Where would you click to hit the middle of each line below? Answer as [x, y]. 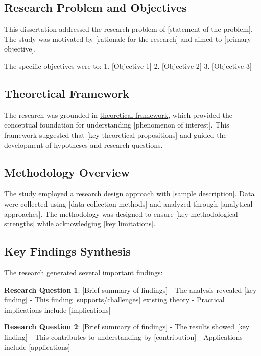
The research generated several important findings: [84, 272]
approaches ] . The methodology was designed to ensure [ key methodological [121, 213]
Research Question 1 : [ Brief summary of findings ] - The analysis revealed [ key [130, 289]
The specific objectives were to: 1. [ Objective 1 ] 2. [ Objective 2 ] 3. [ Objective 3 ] [128, 66]
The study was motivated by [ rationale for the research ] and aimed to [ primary [128, 39]
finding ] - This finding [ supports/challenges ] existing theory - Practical [114, 300]
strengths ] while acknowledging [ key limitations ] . [80, 224]
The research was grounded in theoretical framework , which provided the [118, 115]
